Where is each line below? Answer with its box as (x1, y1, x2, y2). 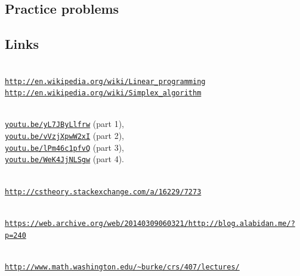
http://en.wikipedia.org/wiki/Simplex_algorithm (5, 89, 202, 98)
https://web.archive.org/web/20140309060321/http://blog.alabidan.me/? (5, 219, 295, 228)
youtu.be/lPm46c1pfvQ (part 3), (5, 141, 125, 153)
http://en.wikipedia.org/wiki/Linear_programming (5, 77, 206, 86)
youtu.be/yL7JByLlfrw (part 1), (5, 117, 125, 130)
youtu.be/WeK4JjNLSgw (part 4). (5, 153, 125, 165)
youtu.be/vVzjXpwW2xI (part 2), (5, 129, 125, 142)
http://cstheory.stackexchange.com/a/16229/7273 (5, 187, 202, 196)
